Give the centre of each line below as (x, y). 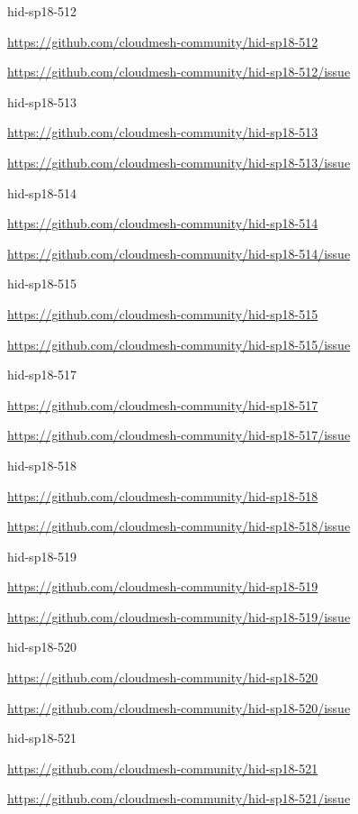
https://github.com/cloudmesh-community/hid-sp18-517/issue (179, 435)
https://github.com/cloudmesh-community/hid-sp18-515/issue (179, 344)
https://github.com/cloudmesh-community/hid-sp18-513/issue (179, 162)
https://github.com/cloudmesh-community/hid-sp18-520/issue (179, 707)
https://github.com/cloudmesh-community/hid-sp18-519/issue (179, 616)
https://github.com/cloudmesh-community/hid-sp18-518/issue (179, 526)
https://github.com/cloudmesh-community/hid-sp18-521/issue (179, 798)
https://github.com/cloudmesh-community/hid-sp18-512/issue (179, 72)
